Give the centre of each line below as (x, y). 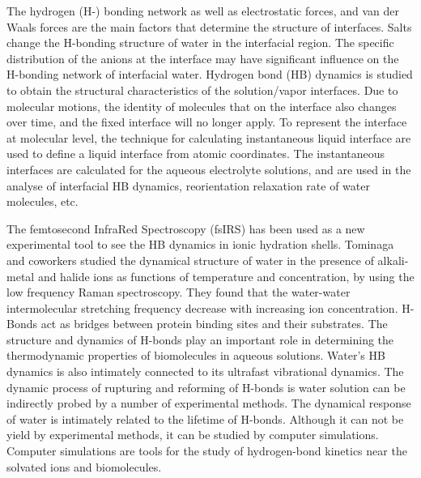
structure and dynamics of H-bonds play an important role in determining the (200, 339)
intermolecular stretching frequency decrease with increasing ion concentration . (202, 307)
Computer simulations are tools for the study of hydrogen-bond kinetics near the (207, 451)
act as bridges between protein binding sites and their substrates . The (214, 324)
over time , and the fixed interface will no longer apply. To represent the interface (207, 122)
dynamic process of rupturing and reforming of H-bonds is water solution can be (206, 387)
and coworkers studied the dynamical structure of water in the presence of (190, 260)
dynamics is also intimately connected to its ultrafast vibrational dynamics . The (205, 371)
